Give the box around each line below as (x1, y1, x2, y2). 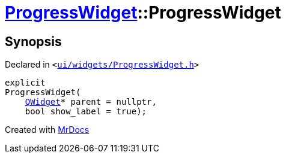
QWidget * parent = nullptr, (25, 97, 157, 107)
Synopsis (5, 34, 62, 49)
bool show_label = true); (25, 107, 147, 117)
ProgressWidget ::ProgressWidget (5, 2, 281, 23)
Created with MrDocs (5, 124, 90, 135)
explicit (5, 78, 46, 88)
